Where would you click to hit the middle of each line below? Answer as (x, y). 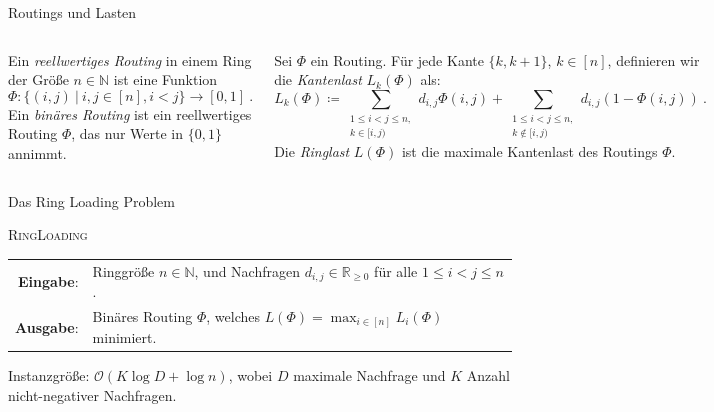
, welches (233, 315)
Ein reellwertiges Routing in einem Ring (130, 59)
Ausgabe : (47, 326)
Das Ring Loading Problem (91, 200)
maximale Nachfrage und (369, 375)
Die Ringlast (312, 150)
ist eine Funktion (165, 79)
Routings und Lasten (72, 12)
